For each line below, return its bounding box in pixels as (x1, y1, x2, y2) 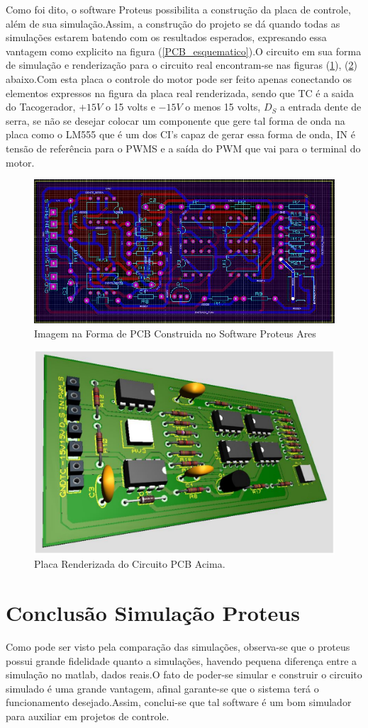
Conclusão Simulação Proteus (6, 598, 300, 627)
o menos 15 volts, (185, 99, 261, 114)
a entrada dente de (279, 99, 362, 114)
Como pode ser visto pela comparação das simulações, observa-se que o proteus (6, 639, 350, 654)
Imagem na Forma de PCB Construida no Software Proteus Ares (34, 325, 316, 340)
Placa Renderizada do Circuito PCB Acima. (34, 556, 225, 571)
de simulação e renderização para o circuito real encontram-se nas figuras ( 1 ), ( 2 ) (6, 57, 357, 72)
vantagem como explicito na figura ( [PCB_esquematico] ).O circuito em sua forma (6, 43, 362, 58)
